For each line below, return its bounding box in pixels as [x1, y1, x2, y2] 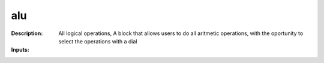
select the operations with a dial [58, 37, 137, 45]
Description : [11, 30, 43, 37]
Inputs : [11, 46, 29, 53]
